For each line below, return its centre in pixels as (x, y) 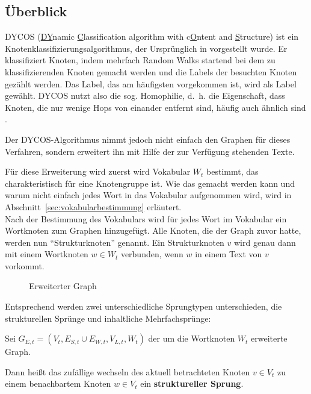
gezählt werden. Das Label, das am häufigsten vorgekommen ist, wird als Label (151, 83)
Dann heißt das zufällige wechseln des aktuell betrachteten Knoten (128, 371)
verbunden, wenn (152, 254)
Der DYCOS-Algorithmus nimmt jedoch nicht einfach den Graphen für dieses (148, 139)
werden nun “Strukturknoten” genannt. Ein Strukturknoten (115, 242)
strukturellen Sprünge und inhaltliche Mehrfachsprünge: (108, 318)
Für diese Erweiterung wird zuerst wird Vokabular (98, 171)
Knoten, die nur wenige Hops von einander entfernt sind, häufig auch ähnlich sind (155, 107)
